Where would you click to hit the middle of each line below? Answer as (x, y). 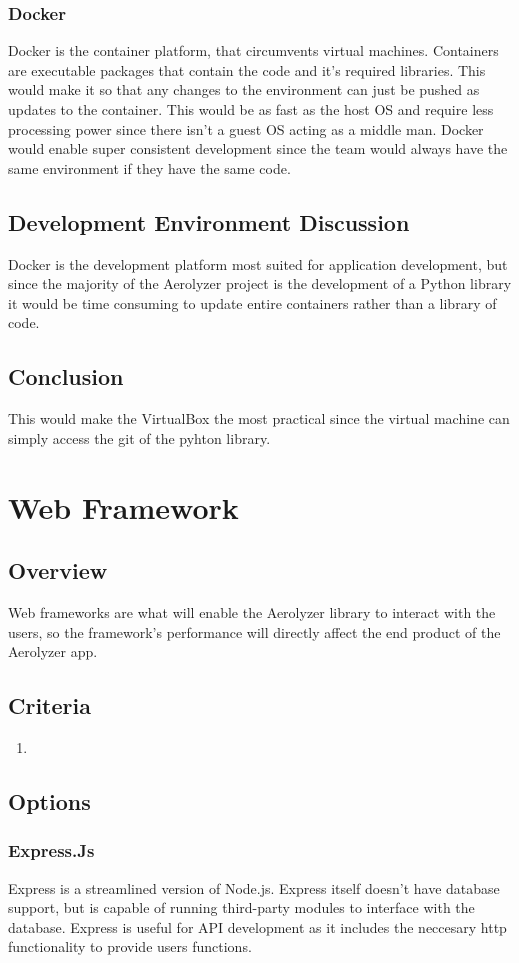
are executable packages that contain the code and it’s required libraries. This (247, 69)
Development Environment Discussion (209, 221)
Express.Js (51, 850)
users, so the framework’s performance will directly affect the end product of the (254, 631)
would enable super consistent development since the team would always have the (258, 148)
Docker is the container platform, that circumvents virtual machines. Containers (253, 50)
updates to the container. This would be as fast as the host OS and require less (251, 109)
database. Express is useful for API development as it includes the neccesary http (257, 926)
